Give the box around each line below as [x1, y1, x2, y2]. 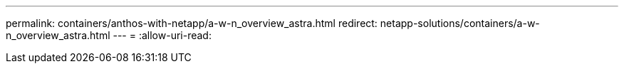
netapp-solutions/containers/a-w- [380, 17, 540, 29]
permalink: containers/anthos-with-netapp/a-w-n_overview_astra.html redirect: [6, 17, 378, 29]
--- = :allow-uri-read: [113, 29, 212, 41]
